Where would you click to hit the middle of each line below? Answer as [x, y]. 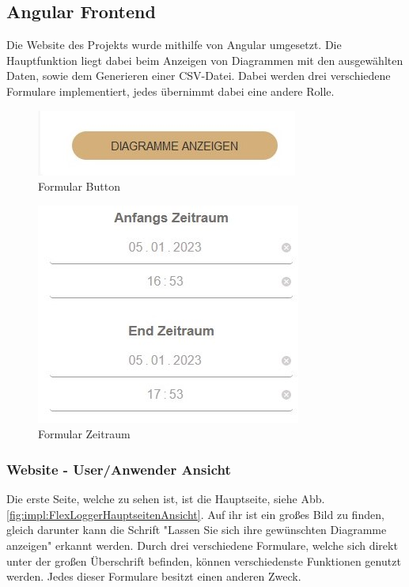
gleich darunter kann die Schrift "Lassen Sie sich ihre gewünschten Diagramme [197, 530]
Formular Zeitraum [84, 434]
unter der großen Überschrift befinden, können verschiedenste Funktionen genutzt [204, 560]
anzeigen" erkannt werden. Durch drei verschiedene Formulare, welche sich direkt [202, 545]
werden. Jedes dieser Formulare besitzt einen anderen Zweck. [154, 576]
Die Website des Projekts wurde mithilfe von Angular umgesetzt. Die [174, 45]
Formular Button [79, 186]
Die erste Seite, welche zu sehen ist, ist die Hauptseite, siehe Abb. [166, 499]
